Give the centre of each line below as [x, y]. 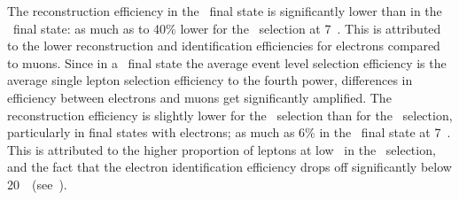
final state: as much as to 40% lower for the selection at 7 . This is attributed [227, 28]
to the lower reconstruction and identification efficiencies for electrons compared [224, 46]
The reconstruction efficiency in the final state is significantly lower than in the [225, 11]
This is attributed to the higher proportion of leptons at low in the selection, [222, 149]
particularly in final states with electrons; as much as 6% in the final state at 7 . [229, 132]
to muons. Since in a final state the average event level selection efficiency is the [227, 62]
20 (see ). [37, 184]
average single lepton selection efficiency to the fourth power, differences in [210, 80]
